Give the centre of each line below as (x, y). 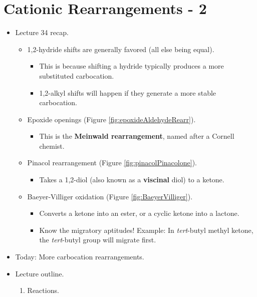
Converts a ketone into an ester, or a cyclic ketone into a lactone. (139, 213)
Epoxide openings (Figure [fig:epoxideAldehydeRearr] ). (111, 119)
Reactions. (43, 290)
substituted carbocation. (77, 75)
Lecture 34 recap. (42, 32)
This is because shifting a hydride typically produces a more (132, 66)
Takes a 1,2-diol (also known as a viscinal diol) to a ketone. (132, 180)
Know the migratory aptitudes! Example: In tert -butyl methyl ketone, (146, 230)
